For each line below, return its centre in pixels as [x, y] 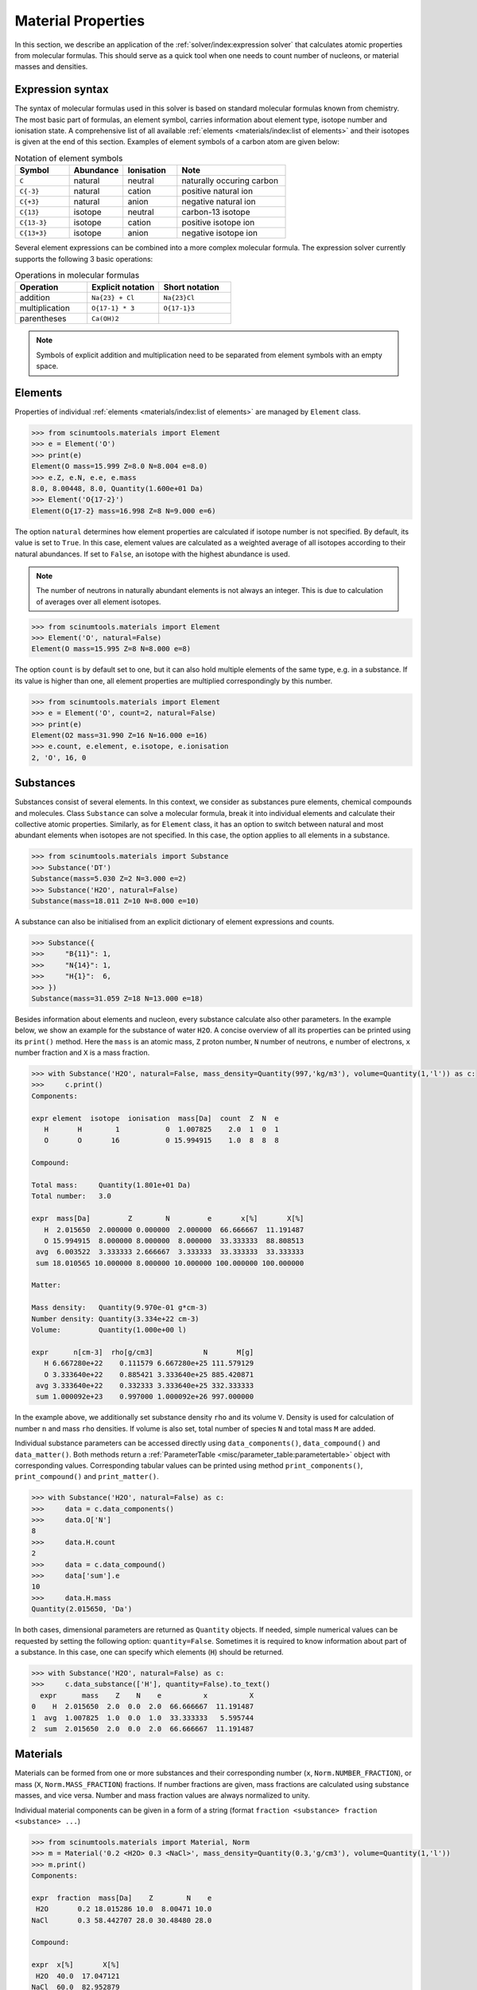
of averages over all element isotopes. [99, 602]
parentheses [43, 318]
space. [47, 366]
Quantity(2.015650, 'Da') [82, 1609]
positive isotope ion [218, 223]
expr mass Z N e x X [147, 1695]
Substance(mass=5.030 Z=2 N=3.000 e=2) [109, 879]
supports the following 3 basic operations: [84, 259]
